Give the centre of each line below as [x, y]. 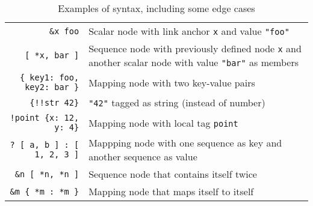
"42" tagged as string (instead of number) [177, 102]
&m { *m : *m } [45, 191]
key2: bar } [52, 87]
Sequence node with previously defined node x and [195, 48]
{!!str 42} [54, 102]
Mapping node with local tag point [163, 123]
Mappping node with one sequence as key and [185, 143]
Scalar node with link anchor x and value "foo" [189, 31]
